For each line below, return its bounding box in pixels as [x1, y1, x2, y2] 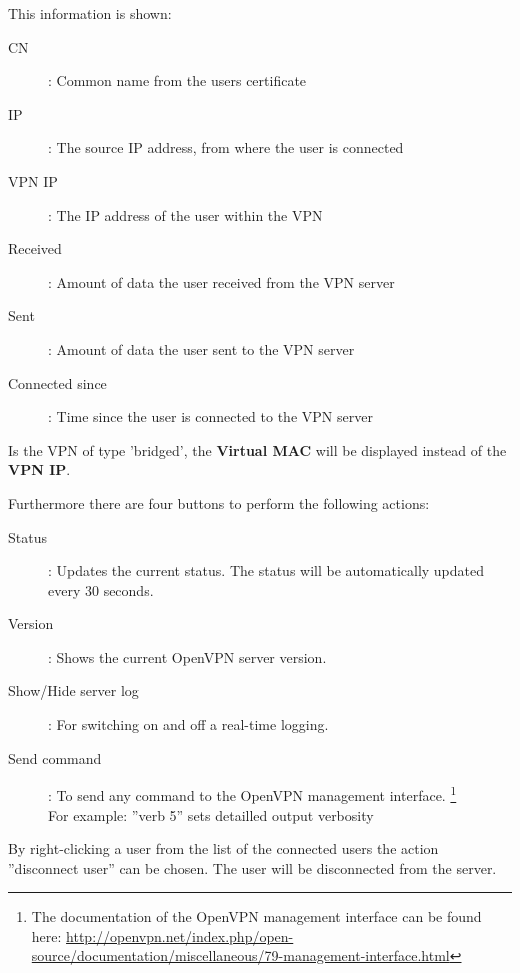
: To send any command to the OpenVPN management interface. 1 [48, 782, 457, 805]
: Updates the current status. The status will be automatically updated [48, 560, 485, 581]
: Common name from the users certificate [48, 70, 307, 91]
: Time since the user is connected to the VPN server [48, 406, 373, 427]
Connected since [8, 372, 107, 393]
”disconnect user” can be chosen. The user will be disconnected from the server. [8, 857, 497, 878]
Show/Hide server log [8, 680, 139, 701]
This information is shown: [8, 3, 172, 23]
